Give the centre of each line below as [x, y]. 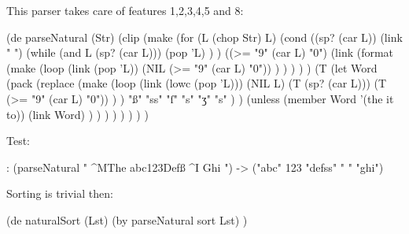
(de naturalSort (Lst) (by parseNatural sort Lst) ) [127, 219]
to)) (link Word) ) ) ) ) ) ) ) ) [77, 114]
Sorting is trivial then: [60, 193]
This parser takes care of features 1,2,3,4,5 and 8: [125, 10]
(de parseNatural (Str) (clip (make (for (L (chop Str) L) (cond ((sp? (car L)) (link [204, 37]
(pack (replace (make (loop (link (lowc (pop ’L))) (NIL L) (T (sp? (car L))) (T [197, 83]
